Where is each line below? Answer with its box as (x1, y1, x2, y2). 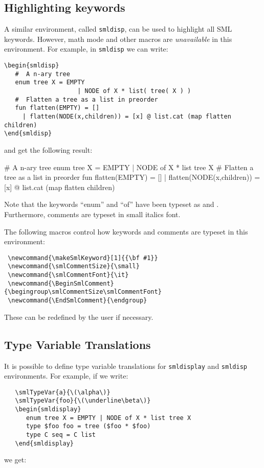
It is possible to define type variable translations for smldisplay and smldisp (4, 360, 247, 371)
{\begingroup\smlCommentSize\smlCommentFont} (4, 288, 162, 296)
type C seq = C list (26, 431, 96, 439)
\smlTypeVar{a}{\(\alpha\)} (15, 388, 111, 396)
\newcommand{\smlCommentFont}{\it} (8, 271, 129, 279)
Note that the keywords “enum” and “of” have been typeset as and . (4, 199, 219, 209)
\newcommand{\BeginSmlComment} (8, 279, 114, 287)
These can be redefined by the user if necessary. (4, 311, 153, 322)
